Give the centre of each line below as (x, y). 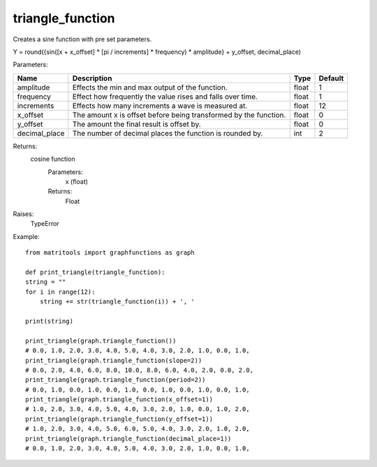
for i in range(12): (60, 292)
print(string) (49, 321)
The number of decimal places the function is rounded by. (168, 133)
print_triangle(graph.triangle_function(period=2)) (116, 380)
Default (331, 78)
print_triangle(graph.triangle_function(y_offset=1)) (119, 419)
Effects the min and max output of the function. (150, 87)
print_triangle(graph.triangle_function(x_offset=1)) (119, 400)
